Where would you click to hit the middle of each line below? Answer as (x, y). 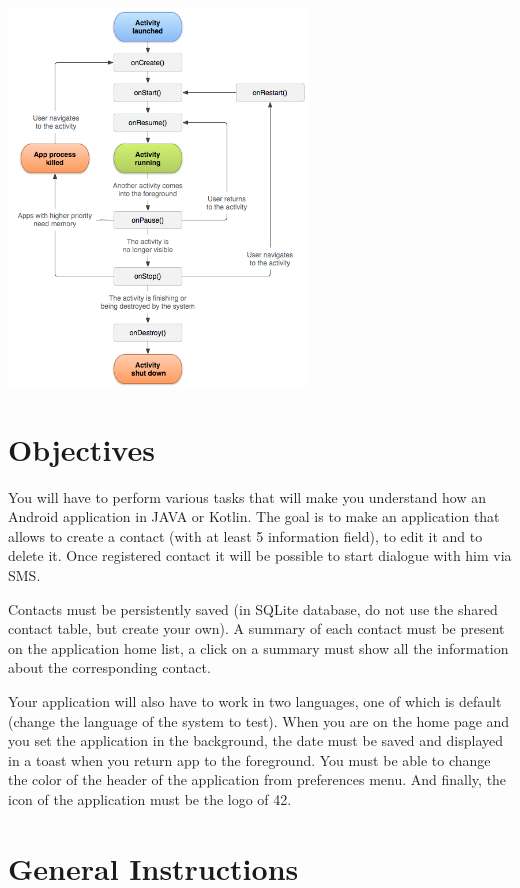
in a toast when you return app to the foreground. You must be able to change (249, 759)
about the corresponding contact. (109, 667)
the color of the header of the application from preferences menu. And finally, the (257, 779)
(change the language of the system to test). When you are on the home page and (259, 720)
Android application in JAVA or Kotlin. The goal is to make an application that (254, 516)
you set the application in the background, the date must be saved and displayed (256, 740)
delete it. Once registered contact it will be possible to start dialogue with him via (260, 555)
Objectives (81, 448)
